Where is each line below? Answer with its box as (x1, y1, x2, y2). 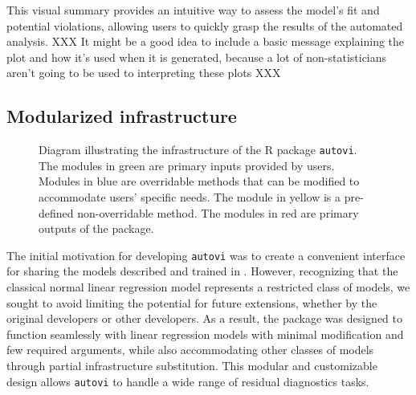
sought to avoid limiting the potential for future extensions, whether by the (6, 294, 377, 311)
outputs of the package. (39, 220, 154, 237)
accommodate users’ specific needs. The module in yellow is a (39, 189, 341, 206)
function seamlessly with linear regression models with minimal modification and (6, 325, 404, 342)
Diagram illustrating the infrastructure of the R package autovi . (39, 141, 357, 158)
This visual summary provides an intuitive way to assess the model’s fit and (6, 2, 380, 18)
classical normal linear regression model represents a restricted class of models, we (6, 279, 410, 295)
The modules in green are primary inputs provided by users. (39, 157, 335, 173)
